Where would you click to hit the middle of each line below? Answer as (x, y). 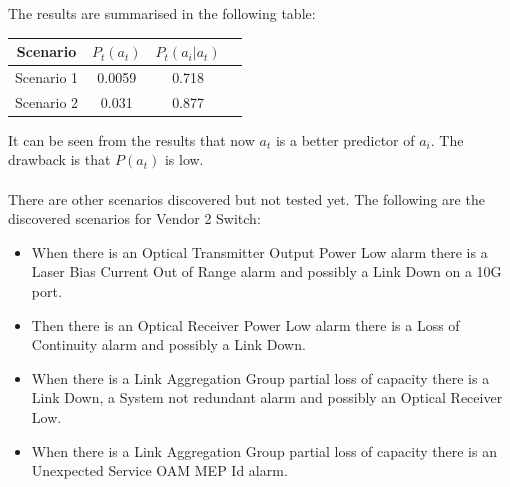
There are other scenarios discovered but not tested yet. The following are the (246, 198)
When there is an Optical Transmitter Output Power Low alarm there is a (259, 251)
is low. (184, 159)
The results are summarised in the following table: (162, 13)
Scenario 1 (47, 76)
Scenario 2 (47, 101)
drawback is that (59, 159)
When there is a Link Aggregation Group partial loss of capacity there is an (264, 450)
